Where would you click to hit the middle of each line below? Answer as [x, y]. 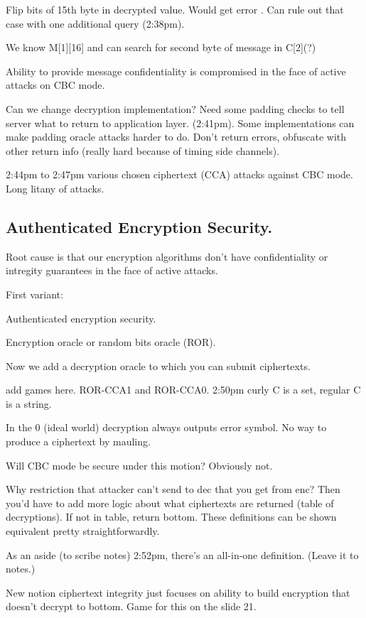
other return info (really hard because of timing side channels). [143, 150]
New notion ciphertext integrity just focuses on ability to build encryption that [178, 592]
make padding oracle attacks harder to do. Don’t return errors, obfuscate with [176, 137]
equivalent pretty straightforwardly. [83, 531]
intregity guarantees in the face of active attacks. [112, 270]
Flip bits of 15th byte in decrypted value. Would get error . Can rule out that [175, 9]
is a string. [29, 403]
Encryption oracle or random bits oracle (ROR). [111, 342]
